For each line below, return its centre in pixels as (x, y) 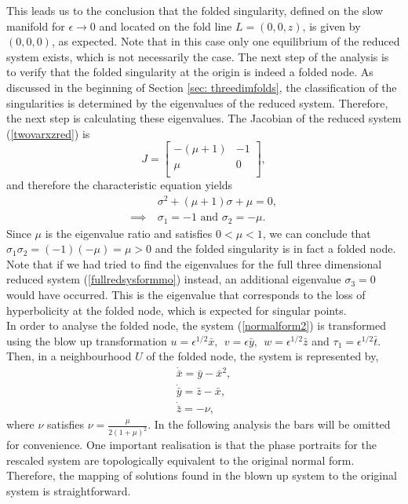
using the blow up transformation (87, 340)
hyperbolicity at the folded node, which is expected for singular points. (177, 310)
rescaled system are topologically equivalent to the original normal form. (180, 460)
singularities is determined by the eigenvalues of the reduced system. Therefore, (197, 102)
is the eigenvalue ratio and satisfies (129, 233)
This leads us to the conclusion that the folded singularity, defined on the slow (195, 10)
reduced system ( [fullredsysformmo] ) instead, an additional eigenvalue (174, 279)
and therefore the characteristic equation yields (120, 185)
